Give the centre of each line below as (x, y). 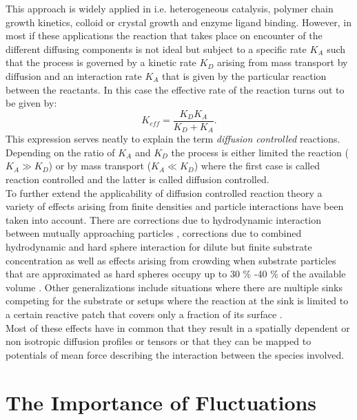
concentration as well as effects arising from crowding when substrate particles (171, 260)
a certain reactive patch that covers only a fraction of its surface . (144, 314)
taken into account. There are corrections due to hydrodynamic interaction (164, 219)
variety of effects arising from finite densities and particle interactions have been (175, 206)
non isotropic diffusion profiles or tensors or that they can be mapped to (159, 341)
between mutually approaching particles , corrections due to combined (154, 233)
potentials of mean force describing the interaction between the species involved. (175, 354)
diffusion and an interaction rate (74, 75)
